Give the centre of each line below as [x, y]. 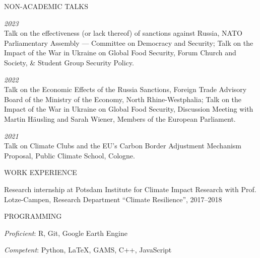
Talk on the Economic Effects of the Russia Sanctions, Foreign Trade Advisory [125, 89]
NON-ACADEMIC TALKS [46, 6]
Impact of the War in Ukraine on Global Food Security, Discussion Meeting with [129, 109]
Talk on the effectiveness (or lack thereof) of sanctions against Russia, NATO [123, 33]
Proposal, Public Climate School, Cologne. [70, 155]
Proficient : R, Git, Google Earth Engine [66, 233]
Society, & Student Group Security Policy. [69, 62]
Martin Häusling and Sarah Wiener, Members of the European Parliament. [120, 118]
